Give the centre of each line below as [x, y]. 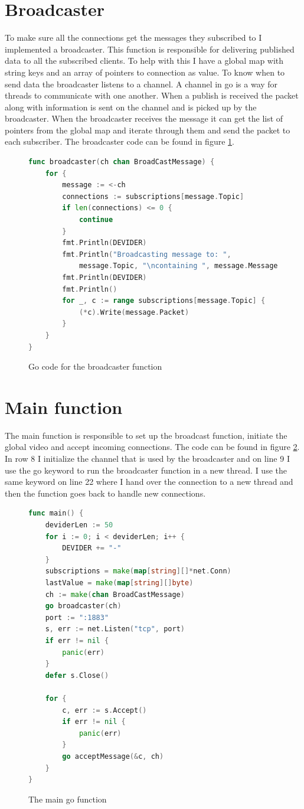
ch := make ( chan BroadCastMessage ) [115, 594]
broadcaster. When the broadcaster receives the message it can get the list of [144, 118]
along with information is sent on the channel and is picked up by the [131, 107]
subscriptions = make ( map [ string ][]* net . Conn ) [138, 571]
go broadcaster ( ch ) [83, 606]
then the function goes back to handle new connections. [105, 493]
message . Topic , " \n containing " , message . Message [178, 266]
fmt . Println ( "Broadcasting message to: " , [147, 254]
